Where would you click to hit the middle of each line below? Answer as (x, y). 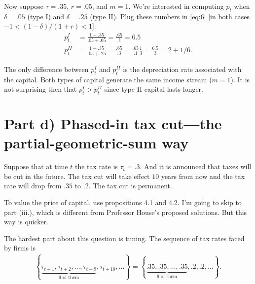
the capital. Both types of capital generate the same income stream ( (108, 79)
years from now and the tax (203, 176)
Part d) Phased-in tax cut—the (113, 124)
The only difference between (46, 69)
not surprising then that (40, 89)
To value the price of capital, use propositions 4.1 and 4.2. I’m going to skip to (123, 202)
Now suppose (24, 6)
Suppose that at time (36, 166)
